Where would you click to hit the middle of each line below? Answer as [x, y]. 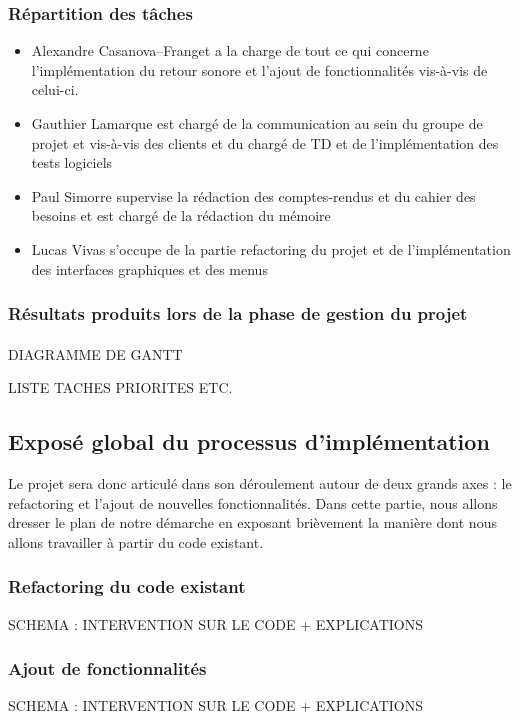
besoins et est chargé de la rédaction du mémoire [181, 215]
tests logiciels [72, 162]
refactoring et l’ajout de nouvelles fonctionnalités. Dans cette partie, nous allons [253, 502]
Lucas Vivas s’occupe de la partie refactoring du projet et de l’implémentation [271, 248]
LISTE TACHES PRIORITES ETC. [120, 387]
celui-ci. [55, 89]
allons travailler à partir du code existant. [136, 541]
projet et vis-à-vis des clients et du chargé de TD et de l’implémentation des [265, 142]
